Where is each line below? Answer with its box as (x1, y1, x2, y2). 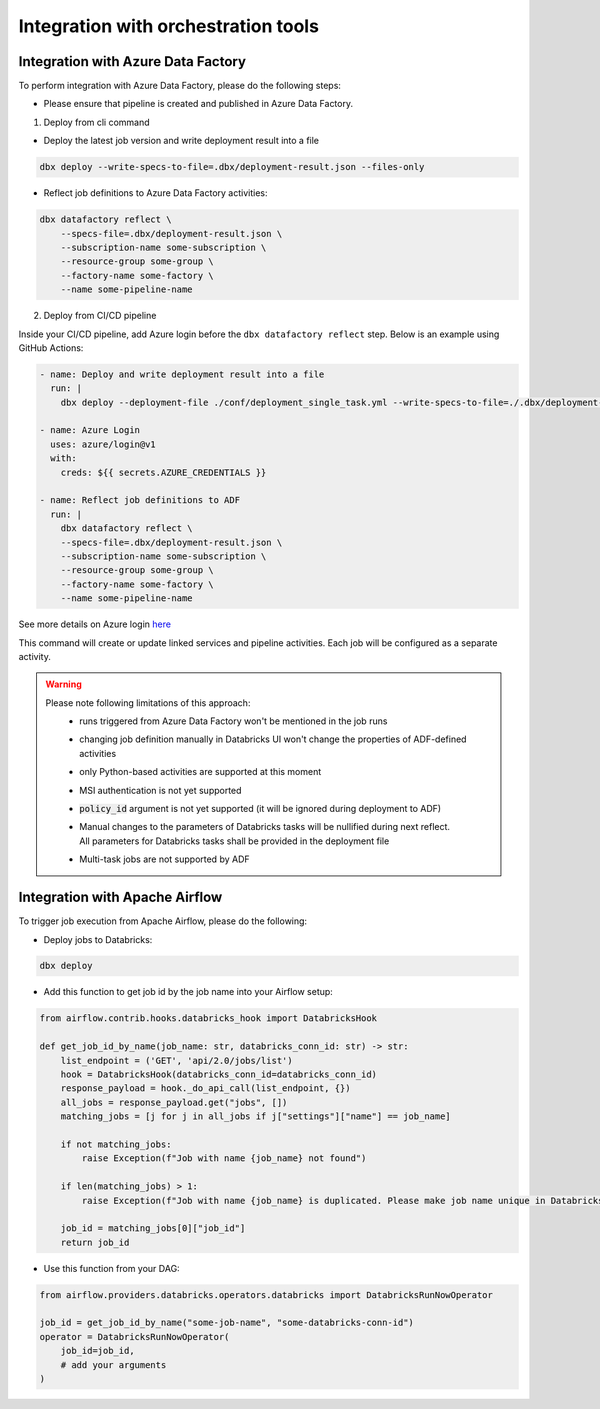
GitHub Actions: (18, 341, 84, 354)
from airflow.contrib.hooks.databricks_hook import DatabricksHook (39, 1013, 378, 1024)
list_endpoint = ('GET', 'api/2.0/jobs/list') (60, 1055, 294, 1066)
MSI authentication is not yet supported (79, 784, 242, 796)
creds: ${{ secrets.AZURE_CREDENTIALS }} (60, 466, 267, 478)
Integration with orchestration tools (18, 15, 320, 37)
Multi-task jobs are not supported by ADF (79, 853, 250, 865)
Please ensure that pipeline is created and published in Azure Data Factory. (43, 98, 354, 110)
